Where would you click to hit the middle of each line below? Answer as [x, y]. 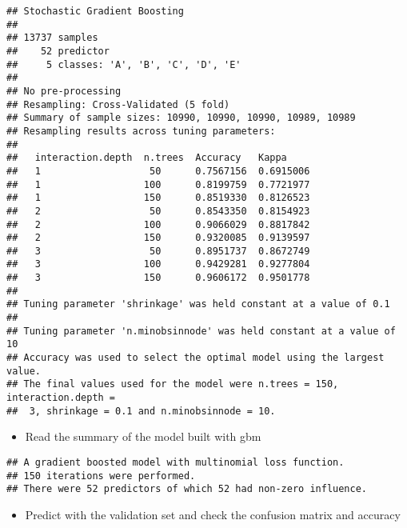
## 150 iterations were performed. [101, 476]
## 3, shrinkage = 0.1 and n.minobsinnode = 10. [141, 411]
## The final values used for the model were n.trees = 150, [173, 384]
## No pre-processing [64, 91]
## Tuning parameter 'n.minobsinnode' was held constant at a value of [201, 331]
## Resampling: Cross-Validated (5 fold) [118, 104]
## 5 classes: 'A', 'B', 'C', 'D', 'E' [124, 64]
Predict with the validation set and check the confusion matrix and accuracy [213, 514]
